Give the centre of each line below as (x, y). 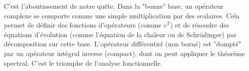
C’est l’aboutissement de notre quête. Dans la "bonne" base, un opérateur (114, 6)
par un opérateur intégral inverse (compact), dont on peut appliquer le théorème (124, 53)
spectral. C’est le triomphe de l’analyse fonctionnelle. (83, 63)
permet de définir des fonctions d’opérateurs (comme (83, 25)
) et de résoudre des (200, 25)
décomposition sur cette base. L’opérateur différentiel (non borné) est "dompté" (123, 44)
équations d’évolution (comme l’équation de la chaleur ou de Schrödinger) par (120, 34)
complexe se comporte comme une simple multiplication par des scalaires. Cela (122, 15)
